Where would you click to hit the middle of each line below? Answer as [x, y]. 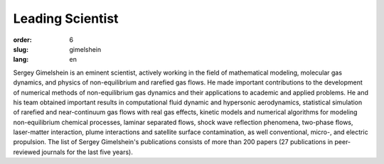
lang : [21, 60]
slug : [21, 49]
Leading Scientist [66, 18]
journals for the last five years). [87, 152]
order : [22, 40]
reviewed [27, 152]
